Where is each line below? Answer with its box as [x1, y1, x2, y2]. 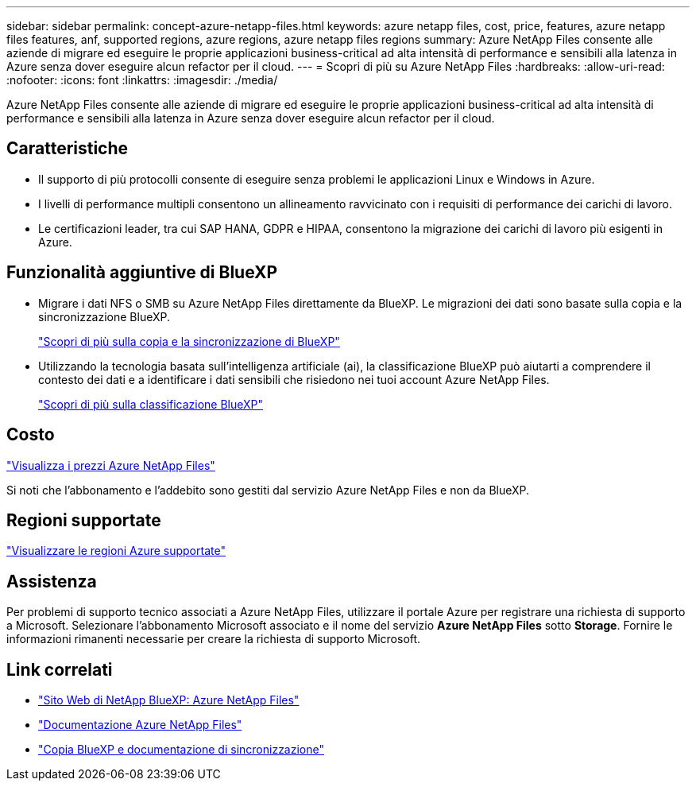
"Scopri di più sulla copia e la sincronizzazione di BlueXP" [38, 334, 340, 348]
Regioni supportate [6, 510, 161, 530]
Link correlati [6, 659, 113, 680]
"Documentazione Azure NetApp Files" [38, 718, 242, 732]
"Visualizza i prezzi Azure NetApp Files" [6, 458, 215, 472]
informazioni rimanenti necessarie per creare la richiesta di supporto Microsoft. [6, 632, 421, 646]
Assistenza [6, 571, 97, 591]
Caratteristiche [6, 138, 129, 159]
